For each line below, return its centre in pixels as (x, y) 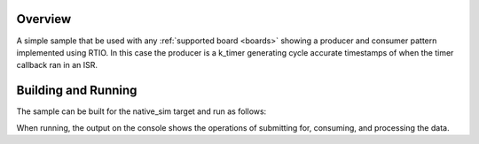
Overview (44, 19)
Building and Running (77, 91)
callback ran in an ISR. (57, 65)
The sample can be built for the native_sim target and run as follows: (141, 111)
